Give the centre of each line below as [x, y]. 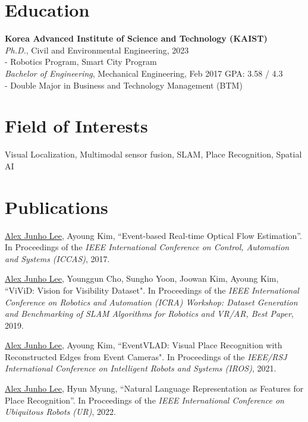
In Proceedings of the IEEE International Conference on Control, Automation [147, 247]
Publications [56, 207]
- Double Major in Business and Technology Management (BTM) [124, 85]
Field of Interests [76, 126]
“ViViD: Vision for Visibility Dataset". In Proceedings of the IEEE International [152, 290]
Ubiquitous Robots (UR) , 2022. [60, 412]
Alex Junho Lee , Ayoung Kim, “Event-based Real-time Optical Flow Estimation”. [153, 235]
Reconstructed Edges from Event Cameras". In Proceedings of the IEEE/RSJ [146, 356]
